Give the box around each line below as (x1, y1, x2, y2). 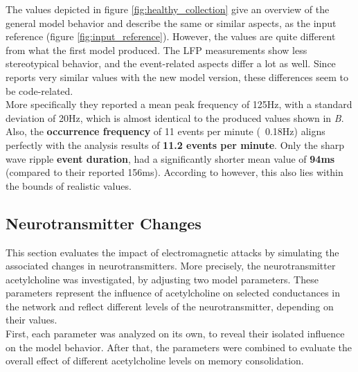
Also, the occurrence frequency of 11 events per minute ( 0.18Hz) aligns (6, 124, 325, 139)
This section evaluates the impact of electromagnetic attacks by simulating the (6, 245, 339, 259)
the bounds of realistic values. (6, 178, 132, 193)
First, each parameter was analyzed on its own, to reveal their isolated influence (6, 326, 345, 341)
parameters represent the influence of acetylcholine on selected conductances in (6, 285, 341, 300)
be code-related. (6, 83, 73, 98)
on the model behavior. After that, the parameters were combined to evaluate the (6, 339, 352, 354)
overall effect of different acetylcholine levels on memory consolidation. (6, 353, 304, 368)
